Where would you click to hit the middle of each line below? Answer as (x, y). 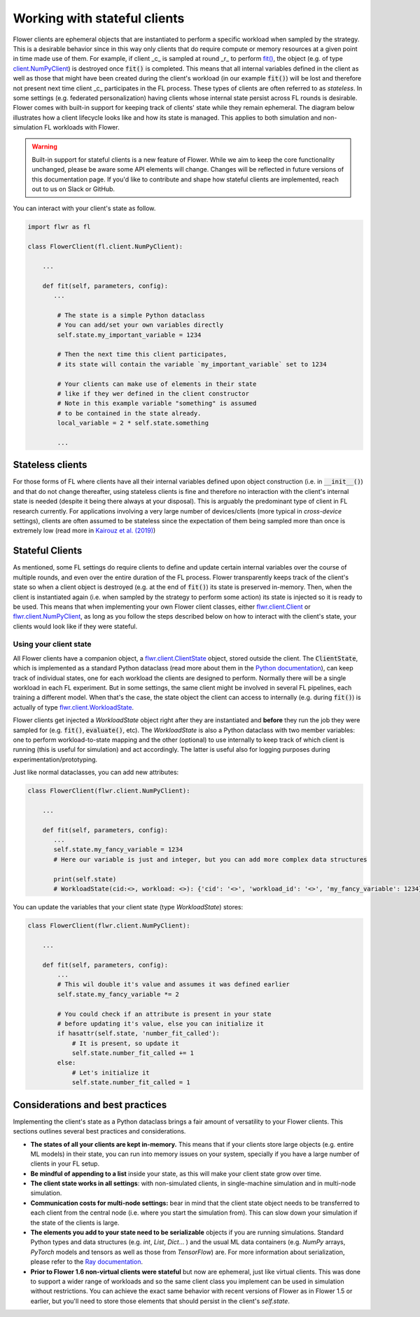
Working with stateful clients (99, 18)
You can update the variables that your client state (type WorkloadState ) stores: (128, 907)
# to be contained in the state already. (129, 413)
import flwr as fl (59, 227)
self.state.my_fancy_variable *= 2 (118, 994)
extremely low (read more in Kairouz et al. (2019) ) (84, 531)
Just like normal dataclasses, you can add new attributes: (96, 772)
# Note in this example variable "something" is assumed (157, 404)
